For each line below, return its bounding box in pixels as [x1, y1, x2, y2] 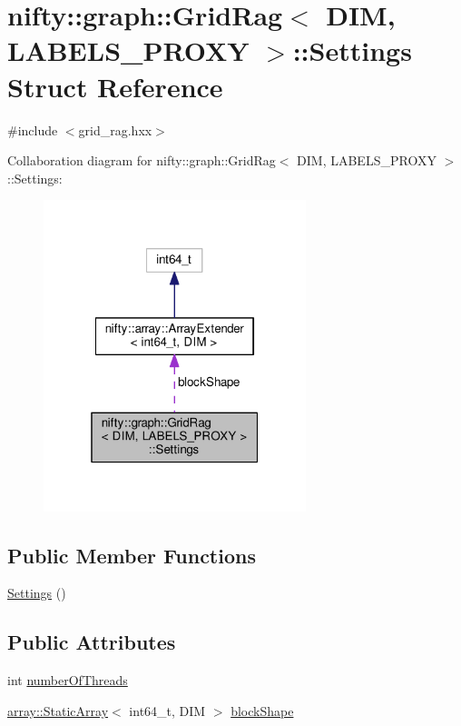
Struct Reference [7, 67, 223, 104]
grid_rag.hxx [78, 120, 152, 139]
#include [7, 120, 58, 139]
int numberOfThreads [7, 671, 128, 690]
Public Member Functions [7, 541, 256, 569]
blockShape [230, 701, 294, 720]
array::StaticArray [7, 701, 109, 720]
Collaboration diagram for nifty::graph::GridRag [7, 151, 276, 170]
